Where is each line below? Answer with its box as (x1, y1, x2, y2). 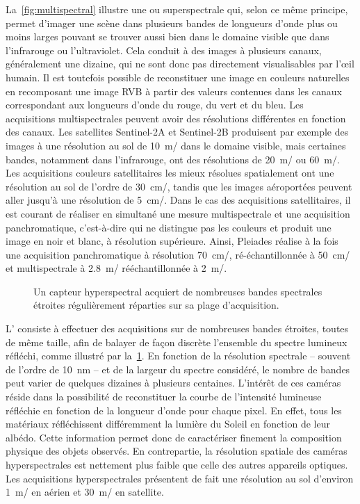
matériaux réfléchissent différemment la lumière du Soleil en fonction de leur (6, 416, 330, 431)
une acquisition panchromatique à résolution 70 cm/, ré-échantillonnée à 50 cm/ (6, 247, 350, 261)
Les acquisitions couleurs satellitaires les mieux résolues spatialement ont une (6, 165, 334, 180)
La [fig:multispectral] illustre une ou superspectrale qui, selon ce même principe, (6, 2, 348, 16)
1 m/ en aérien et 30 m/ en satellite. (6, 485, 164, 499)
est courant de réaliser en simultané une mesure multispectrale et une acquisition (6, 206, 350, 220)
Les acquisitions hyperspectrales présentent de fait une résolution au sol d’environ (6, 471, 354, 485)
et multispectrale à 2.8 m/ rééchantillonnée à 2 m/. (6, 261, 227, 275)
